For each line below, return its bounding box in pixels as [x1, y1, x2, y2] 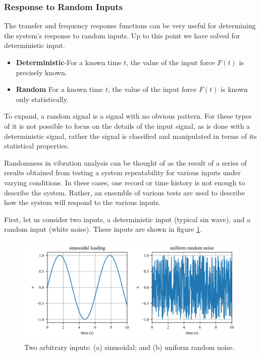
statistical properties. [4, 140, 70, 151]
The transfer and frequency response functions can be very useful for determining [4, 20, 256, 31]
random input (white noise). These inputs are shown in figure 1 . [4, 224, 202, 234]
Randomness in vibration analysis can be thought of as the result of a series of [4, 157, 247, 168]
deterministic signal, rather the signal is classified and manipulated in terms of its [4, 130, 257, 141]
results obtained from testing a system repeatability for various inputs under [4, 167, 241, 178]
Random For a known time [16, 84, 103, 94]
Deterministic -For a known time [16, 57, 122, 67]
